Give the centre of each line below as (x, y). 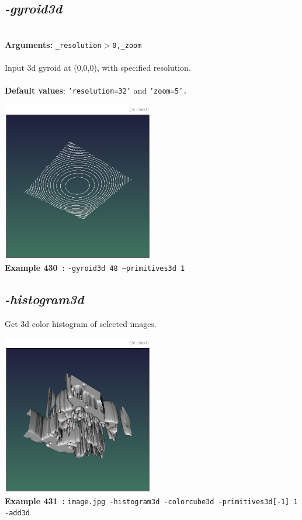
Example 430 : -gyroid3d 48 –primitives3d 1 (95, 268)
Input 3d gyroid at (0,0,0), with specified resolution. (98, 68)
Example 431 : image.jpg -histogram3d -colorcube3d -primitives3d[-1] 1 (151, 500)
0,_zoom (127, 45)
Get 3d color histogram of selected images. (81, 323)
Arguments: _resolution (53, 44)
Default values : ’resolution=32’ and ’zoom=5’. (96, 90)
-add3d (17, 513)
